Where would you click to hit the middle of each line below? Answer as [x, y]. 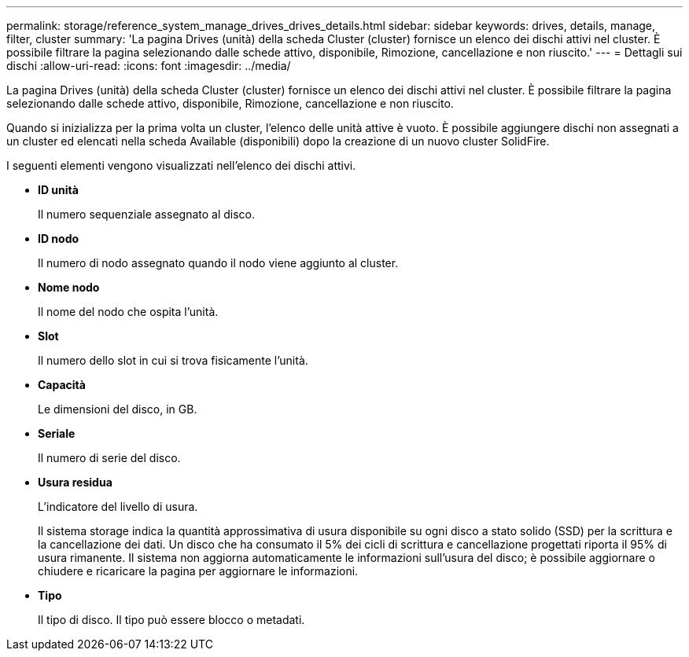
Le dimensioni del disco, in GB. [118, 409]
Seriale [57, 433]
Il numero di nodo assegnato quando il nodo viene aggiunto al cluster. [218, 263]
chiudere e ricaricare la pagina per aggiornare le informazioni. [198, 571]
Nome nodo [69, 287]
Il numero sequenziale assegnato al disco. [147, 214]
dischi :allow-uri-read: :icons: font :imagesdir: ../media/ [149, 66]
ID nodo [59, 239]
